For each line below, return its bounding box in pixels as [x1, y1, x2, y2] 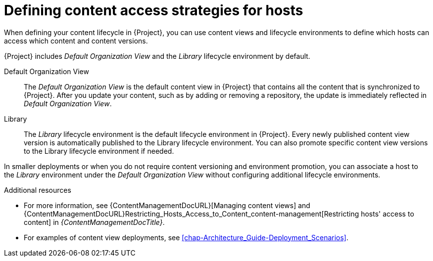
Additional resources [4, 185, 71, 194]
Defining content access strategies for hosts [4, 2, 303, 19]
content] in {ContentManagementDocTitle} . [24, 217, 165, 226]
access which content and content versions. [4, 36, 148, 45]
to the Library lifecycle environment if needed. [24, 146, 174, 155]
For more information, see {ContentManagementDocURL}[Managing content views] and [24, 201, 310, 210]
